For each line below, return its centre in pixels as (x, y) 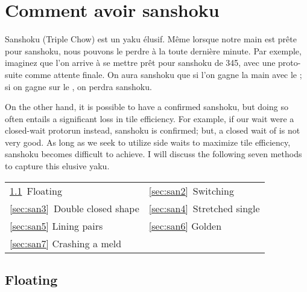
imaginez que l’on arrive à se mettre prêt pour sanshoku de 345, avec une (140, 63)
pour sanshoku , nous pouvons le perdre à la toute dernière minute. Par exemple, (153, 50)
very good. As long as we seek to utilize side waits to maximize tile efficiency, (148, 142)
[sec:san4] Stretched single (204, 208)
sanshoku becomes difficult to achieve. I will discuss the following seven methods (153, 154)
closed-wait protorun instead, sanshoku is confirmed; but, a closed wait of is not (153, 130)
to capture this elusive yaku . (57, 166)
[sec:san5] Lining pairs (56, 225)
